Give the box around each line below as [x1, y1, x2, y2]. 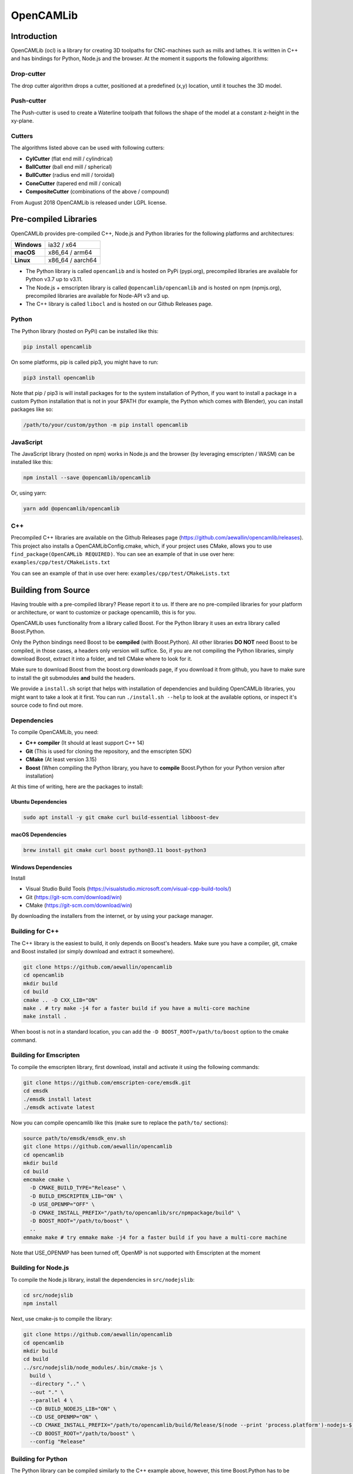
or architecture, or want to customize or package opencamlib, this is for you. [11, 608, 197, 616]
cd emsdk [23, 1088, 49, 1094]
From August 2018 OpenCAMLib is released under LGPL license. [11, 199, 167, 206]
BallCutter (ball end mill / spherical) [25, 163, 112, 170]
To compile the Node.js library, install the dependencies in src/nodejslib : [11, 1276, 195, 1283]
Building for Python [11, 1455, 68, 1463]
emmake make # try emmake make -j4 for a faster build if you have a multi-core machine [23, 1234, 288, 1241]
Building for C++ [11, 927, 59, 936]
